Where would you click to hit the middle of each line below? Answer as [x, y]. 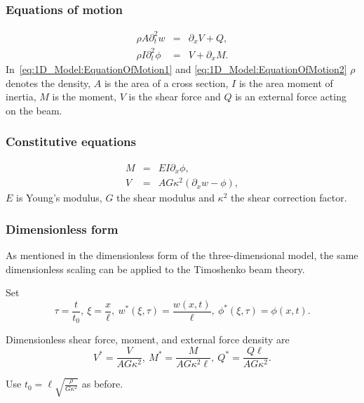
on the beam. [34, 110]
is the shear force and [175, 97]
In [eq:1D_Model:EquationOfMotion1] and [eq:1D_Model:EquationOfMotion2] [176, 69]
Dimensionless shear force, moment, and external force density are [148, 339]
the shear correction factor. [289, 198]
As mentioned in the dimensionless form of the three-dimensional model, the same [182, 255]
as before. [102, 384]
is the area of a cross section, [166, 82]
